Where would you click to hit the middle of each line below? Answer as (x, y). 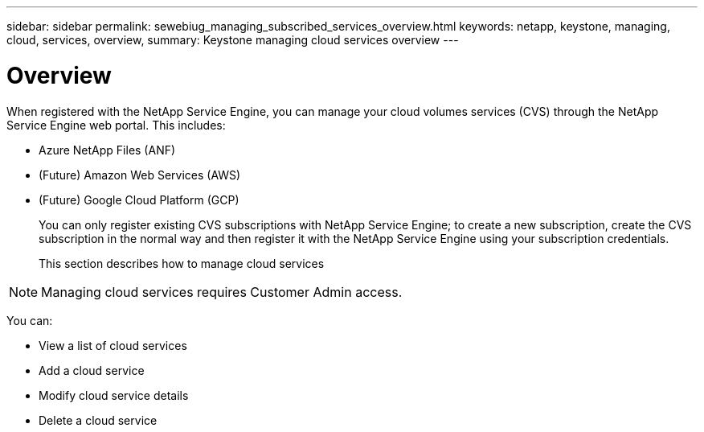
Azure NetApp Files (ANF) (107, 150)
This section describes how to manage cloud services (182, 263)
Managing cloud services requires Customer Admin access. (222, 292)
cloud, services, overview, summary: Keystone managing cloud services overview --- (233, 40)
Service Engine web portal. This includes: (116, 125)
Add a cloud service (92, 370)
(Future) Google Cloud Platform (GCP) (139, 200)
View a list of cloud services (113, 345)
